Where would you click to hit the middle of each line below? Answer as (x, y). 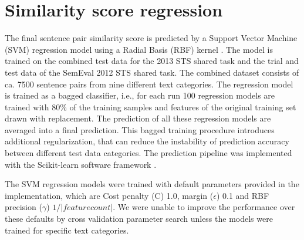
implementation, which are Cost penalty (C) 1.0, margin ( (109, 195)
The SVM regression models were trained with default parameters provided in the (152, 184)
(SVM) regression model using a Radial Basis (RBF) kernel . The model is (139, 49)
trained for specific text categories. (67, 230)
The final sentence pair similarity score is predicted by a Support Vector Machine (151, 38)
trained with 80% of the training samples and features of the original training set (151, 107)
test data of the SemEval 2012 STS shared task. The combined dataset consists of (152, 72)
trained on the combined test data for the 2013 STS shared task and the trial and (152, 61)
